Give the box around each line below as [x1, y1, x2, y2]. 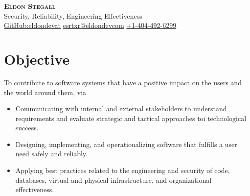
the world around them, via [4, 87, 87, 97]
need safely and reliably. [15, 148, 88, 159]
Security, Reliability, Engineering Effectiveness [4, 10, 142, 21]
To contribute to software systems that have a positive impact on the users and [4, 77, 242, 87]
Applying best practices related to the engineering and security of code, [15, 165, 230, 175]
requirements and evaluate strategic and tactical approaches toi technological [15, 113, 247, 123]
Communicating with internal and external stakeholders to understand [15, 103, 227, 114]
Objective [4, 49, 70, 69]
